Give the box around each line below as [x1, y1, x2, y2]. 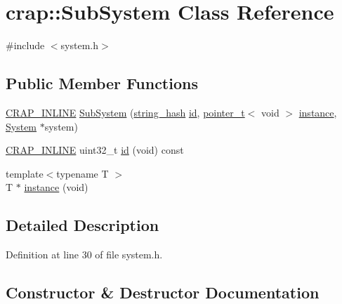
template [6, 166, 44, 180]
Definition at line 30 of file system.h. [6, 247, 163, 262]
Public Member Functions [6, 72, 198, 94]
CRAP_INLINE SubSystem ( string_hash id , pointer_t [6, 105, 245, 119]
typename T [56, 166, 109, 180]
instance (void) [24, 180, 88, 194]
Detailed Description [6, 214, 159, 236]
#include [6, 38, 45, 53]
